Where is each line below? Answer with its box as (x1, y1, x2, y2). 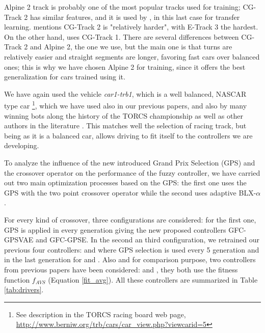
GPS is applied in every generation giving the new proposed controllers (4, 224, 226, 235)
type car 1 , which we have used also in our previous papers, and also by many (4, 99, 247, 110)
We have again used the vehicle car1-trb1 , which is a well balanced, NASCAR (4, 88, 247, 99)
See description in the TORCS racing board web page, (16, 309, 186, 319)
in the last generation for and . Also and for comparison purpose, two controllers (4, 254, 256, 265)
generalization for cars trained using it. (4, 71, 125, 82)
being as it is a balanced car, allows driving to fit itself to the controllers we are (4, 130, 253, 141)
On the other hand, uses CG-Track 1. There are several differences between (4, 31, 239, 42)
